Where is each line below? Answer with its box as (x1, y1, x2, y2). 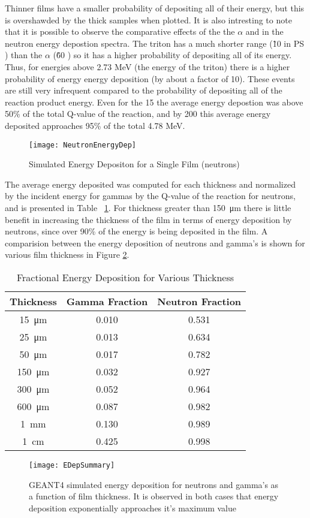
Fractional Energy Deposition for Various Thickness (16, 270, 234, 284)
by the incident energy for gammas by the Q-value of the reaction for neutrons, (5, 189, 296, 202)
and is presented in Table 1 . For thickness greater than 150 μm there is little (5, 201, 291, 213)
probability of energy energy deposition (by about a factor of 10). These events (5, 72, 295, 85)
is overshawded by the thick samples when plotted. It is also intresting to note (5, 13, 292, 26)
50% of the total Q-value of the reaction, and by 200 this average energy (5, 107, 271, 120)
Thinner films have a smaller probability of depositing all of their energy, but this (5, 2, 305, 14)
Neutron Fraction (157, 294, 242, 308)
